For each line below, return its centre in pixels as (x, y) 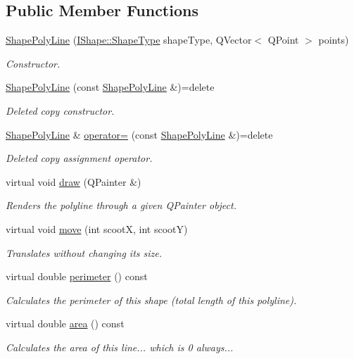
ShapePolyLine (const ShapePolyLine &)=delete (110, 87)
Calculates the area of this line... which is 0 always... (120, 347)
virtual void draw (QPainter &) (74, 181)
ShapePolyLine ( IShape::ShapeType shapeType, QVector (129, 40)
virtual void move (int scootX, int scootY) (97, 228)
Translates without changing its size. (84, 252)
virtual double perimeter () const (77, 276)
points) (334, 40)
